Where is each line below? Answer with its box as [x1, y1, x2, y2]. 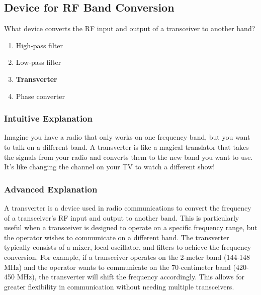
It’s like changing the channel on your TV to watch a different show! [4, 161, 215, 172]
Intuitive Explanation [4, 112, 93, 125]
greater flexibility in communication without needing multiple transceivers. [4, 281, 234, 291]
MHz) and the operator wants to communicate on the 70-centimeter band [4, 261, 231, 272]
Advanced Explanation [4, 182, 98, 195]
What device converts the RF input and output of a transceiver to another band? [4, 23, 255, 34]
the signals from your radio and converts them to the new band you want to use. [4, 151, 253, 162]
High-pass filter [16, 40, 63, 50]
